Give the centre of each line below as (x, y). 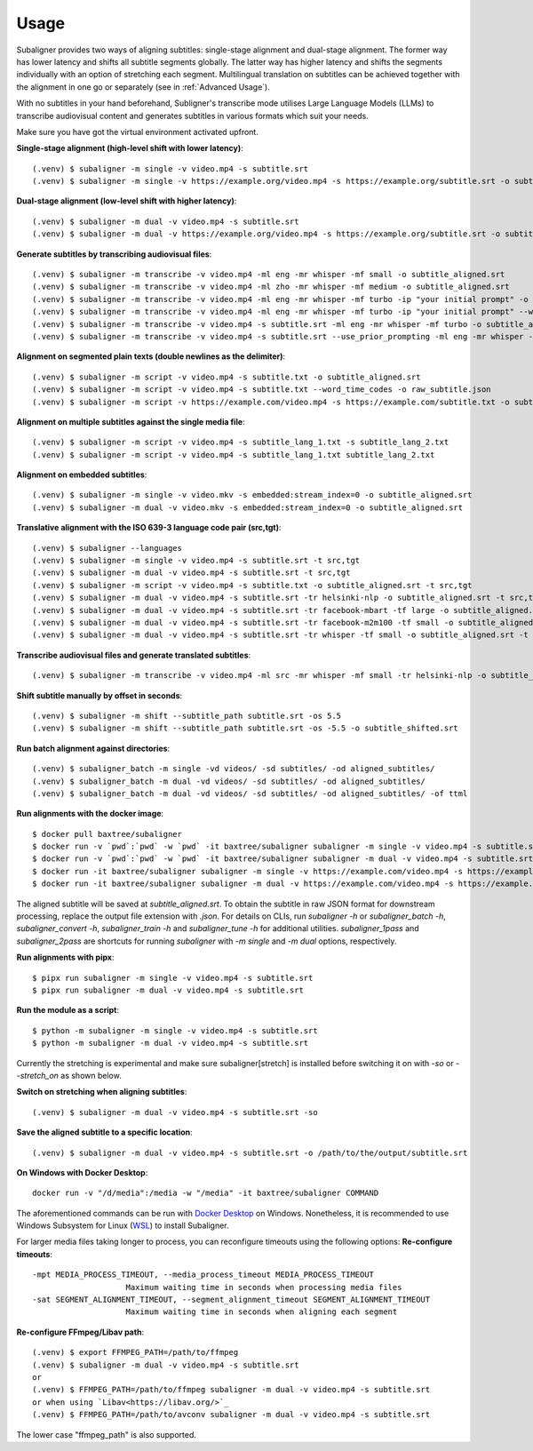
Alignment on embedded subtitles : (82, 474)
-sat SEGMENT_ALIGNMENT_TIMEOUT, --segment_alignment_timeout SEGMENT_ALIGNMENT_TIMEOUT (231, 1300)
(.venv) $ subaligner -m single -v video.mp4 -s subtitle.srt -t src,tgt (196, 561)
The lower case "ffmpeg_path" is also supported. (107, 1434)
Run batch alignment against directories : (93, 748)
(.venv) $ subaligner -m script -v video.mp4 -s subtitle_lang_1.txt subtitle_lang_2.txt (234, 454)
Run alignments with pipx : (65, 957)
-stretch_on (38, 1075)
